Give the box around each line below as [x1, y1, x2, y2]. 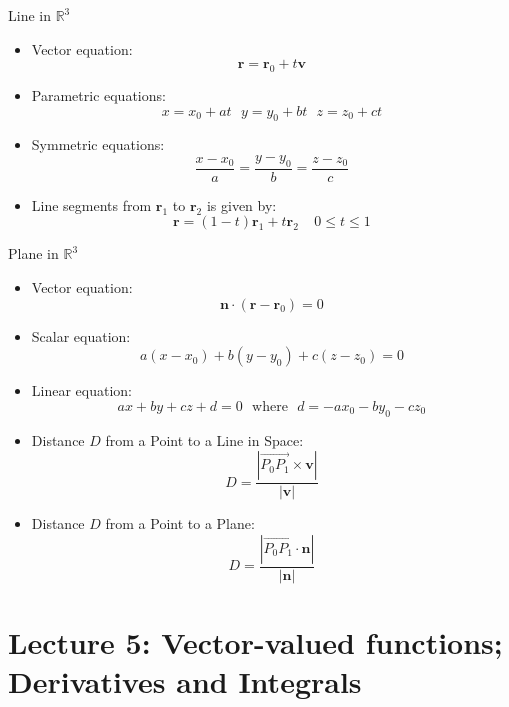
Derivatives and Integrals [8, 661, 362, 702]
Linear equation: [31, 380, 132, 401]
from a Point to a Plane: [105, 513, 255, 534]
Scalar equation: [31, 325, 131, 346]
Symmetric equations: [31, 134, 165, 155]
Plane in [8, 243, 59, 264]
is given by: [206, 194, 277, 215]
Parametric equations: [31, 84, 166, 105]
